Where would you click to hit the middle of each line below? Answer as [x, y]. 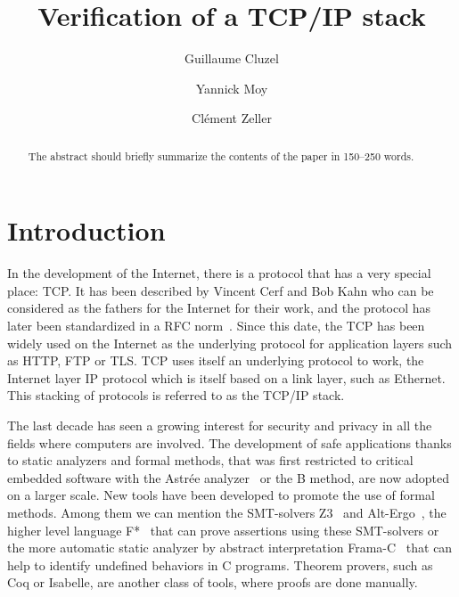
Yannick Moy [232, 88]
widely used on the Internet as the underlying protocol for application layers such [230, 343]
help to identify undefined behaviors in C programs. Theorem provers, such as [220, 564]
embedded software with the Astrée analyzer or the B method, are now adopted [228, 477]
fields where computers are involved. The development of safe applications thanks [229, 442]
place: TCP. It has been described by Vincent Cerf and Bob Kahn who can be [221, 290]
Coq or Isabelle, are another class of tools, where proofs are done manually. [213, 582]
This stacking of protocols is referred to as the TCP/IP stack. [176, 395]
